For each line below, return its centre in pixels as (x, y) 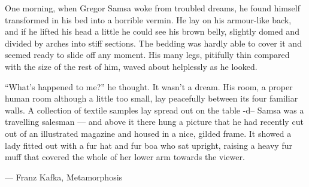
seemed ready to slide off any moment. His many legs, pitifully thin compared (147, 55)
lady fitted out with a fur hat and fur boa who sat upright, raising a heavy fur (149, 145)
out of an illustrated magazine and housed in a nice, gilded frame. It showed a (148, 133)
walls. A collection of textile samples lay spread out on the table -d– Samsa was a (154, 110)
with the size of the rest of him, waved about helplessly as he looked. (131, 66)
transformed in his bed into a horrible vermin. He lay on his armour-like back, (148, 19)
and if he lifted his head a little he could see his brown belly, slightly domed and (152, 31)
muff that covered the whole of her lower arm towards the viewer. (125, 157)
